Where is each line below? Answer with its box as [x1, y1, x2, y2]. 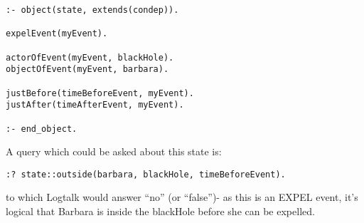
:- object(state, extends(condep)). [6, 5, 179, 15]
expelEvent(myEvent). [6, 28, 108, 39]
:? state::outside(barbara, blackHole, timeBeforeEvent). [6, 169, 286, 180]
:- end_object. [6, 123, 77, 134]
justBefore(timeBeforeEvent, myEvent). [6, 88, 194, 98]
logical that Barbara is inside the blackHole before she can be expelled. [6, 204, 315, 219]
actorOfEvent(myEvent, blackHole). [6, 52, 174, 63]
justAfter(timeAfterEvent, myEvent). [6, 100, 184, 110]
